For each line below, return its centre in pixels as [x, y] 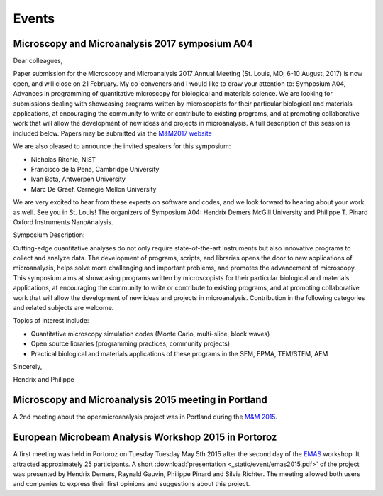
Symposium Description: [49, 235]
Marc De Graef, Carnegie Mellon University [94, 189]
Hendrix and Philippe [44, 380]
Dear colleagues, [38, 61]
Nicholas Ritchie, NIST [63, 159]
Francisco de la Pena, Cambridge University [95, 169]
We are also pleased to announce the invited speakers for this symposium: [122, 146]
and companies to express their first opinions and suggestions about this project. [132, 484]
